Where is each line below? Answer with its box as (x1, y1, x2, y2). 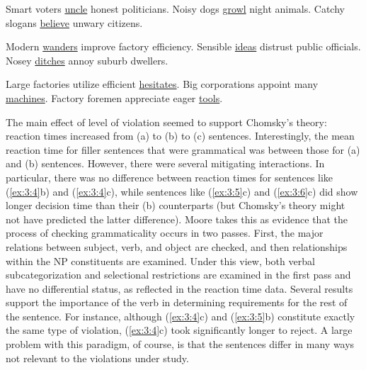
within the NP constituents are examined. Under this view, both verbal (6, 253, 315, 268)
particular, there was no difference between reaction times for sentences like (6, 169, 333, 184)
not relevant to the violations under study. (6, 350, 189, 365)
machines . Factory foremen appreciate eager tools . (6, 90, 223, 105)
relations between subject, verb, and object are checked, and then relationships (6, 239, 348, 254)
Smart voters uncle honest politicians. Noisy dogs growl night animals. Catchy (6, 1, 345, 16)
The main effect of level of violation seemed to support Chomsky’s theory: (6, 114, 327, 129)
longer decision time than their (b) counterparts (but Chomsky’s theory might (6, 198, 345, 213)
